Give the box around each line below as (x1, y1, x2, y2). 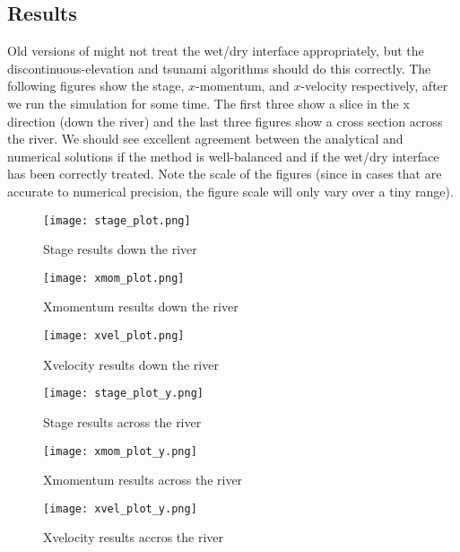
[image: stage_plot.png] (43, 214, 191, 227)
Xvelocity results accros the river (43, 528, 224, 547)
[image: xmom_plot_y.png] (43, 444, 197, 458)
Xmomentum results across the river (43, 470, 243, 489)
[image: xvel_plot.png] (43, 329, 185, 343)
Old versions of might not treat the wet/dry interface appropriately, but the (7, 41, 424, 60)
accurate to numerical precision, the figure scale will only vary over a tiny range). (7, 181, 454, 200)
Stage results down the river (43, 240, 197, 258)
